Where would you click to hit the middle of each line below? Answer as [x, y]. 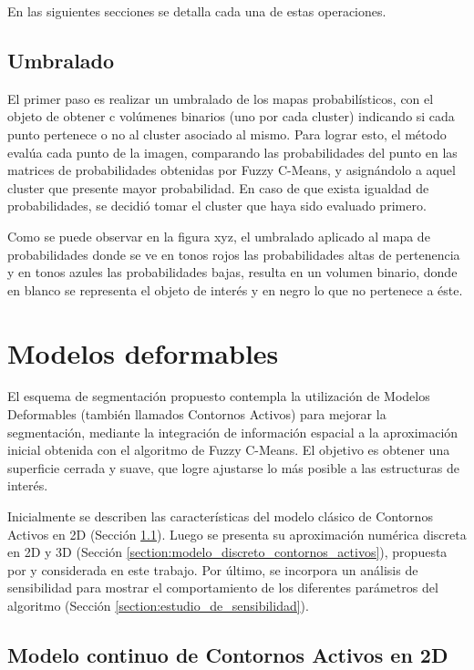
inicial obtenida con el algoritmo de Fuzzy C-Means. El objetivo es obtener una [229, 450]
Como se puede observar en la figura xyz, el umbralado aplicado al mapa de [219, 236]
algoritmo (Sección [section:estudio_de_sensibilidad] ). [158, 605]
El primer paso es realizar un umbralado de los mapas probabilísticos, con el [221, 98]
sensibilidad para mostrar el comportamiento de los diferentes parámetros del [223, 588]
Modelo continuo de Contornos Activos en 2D [228, 654]
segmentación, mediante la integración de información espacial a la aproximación [233, 432]
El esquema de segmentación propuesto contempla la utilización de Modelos [219, 396]
